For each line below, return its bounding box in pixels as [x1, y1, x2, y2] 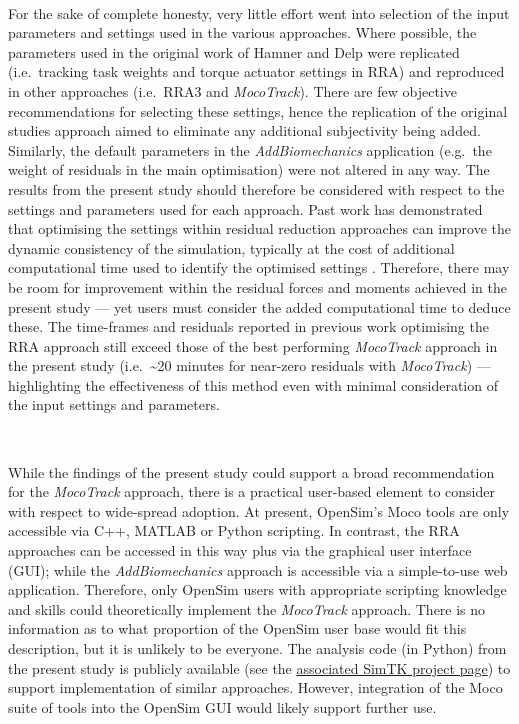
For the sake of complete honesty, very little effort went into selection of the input [8, 2, 510, 23]
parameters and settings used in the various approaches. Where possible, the [8, 22, 477, 43]
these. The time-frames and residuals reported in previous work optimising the [8, 316, 489, 337]
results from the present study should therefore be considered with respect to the [8, 178, 505, 199]
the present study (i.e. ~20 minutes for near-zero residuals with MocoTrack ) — [8, 355, 491, 376]
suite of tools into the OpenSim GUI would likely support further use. [8, 696, 437, 717]
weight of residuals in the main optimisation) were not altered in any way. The [8, 159, 490, 180]
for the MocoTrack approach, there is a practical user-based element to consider [8, 481, 495, 502]
